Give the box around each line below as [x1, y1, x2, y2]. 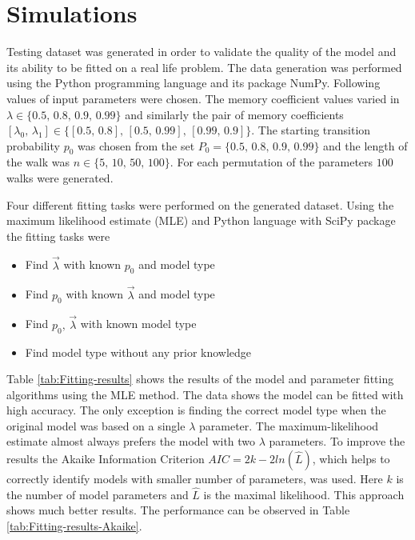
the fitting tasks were [6, 227, 110, 244]
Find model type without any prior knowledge [25, 343, 252, 360]
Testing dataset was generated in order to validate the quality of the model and [6, 43, 397, 60]
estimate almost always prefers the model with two [6, 433, 256, 450]
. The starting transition [251, 122, 371, 138]
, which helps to [312, 450, 390, 467]
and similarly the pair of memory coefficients [125, 106, 344, 122]
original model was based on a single [6, 417, 186, 434]
